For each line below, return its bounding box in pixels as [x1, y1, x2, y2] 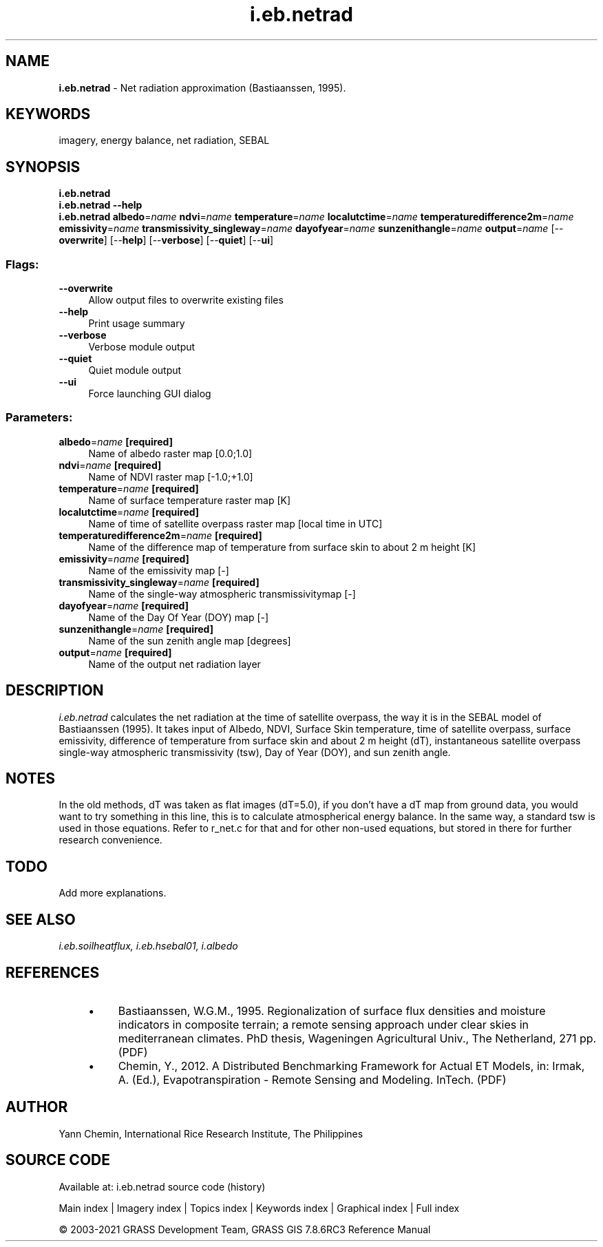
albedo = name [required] [59, 435, 173, 448]
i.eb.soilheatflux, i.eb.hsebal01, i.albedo [59, 940, 238, 952]
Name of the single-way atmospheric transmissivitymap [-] [88, 587, 356, 600]
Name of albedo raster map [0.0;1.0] [88, 447, 253, 459]
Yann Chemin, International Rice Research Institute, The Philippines [59, 1127, 363, 1140]
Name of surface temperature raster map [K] [88, 494, 291, 506]
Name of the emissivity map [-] [88, 564, 229, 576]
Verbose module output [88, 341, 195, 353]
